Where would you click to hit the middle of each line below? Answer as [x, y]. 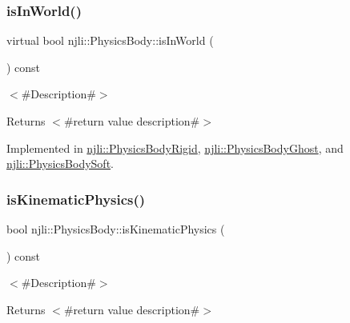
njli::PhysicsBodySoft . [60, 163]
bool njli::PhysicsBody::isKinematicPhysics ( [116, 229]
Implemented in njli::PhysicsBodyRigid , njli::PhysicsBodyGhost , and [175, 148]
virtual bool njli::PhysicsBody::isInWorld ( [110, 40]
